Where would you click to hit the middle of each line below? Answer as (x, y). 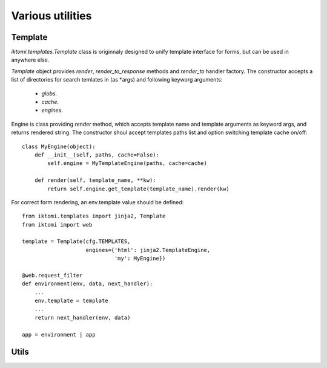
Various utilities (51, 16)
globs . (49, 93)
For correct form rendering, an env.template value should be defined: (97, 202)
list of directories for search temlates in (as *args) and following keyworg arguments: (117, 80)
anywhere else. (30, 60)
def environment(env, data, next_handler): (88, 284)
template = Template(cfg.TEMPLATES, (76, 241)
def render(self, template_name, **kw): (95, 180)
